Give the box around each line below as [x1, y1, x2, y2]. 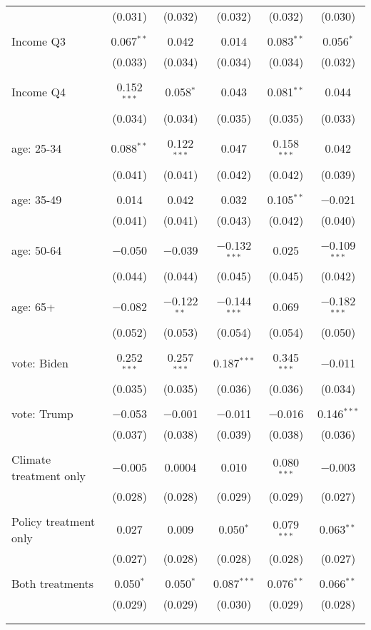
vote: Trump [11, 405, 73, 422]
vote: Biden [11, 354, 68, 371]
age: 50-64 [11, 241, 62, 258]
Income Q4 [11, 83, 66, 101]
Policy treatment [11, 512, 96, 529]
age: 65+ [11, 298, 56, 315]
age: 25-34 [11, 140, 62, 157]
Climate [11, 450, 51, 467]
